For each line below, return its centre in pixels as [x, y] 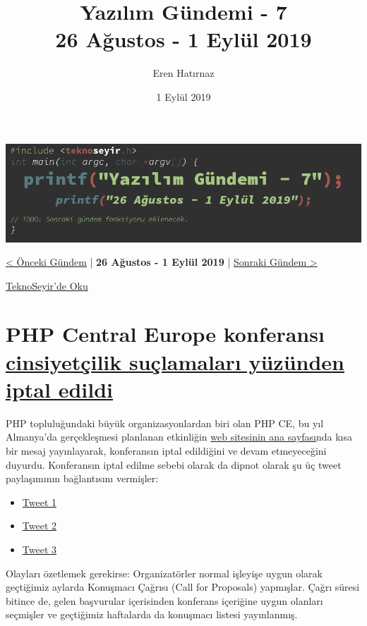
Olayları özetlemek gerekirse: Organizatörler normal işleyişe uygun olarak [164, 573]
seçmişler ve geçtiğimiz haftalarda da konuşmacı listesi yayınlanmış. [152, 614]
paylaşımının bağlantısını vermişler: [82, 478]
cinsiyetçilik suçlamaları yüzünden [175, 361]
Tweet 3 [39, 549]
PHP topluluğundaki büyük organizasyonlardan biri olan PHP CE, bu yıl [165, 423]
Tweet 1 [39, 502]
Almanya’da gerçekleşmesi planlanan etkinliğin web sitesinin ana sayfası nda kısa [179, 437]
